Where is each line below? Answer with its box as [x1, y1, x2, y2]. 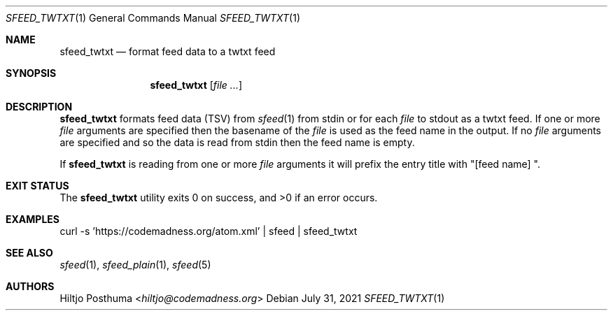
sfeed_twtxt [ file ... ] [150, 79, 243, 91]
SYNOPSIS [6, 67, 57, 79]
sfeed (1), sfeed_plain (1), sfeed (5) [59, 259, 211, 271]
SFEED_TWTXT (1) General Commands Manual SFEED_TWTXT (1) [6, 12, 301, 24]
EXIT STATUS [6, 180, 69, 192]
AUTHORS [6, 280, 55, 292]
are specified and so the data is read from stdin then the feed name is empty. [59, 136, 415, 148]
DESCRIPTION [6, 101, 73, 113]
